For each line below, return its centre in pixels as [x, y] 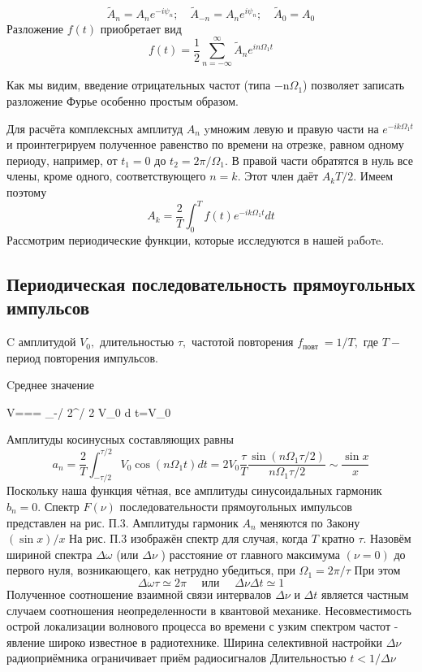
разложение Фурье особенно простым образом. [123, 101]
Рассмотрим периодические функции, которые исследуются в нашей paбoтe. [196, 239]
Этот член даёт [282, 176]
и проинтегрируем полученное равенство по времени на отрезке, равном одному [205, 144]
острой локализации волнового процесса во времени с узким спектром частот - [202, 626]
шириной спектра [50, 554]
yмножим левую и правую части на [291, 128]
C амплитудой [41, 342]
